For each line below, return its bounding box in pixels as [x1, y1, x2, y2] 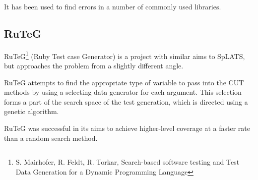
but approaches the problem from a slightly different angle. [4, 60, 184, 71]
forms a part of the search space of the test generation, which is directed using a [4, 96, 248, 107]
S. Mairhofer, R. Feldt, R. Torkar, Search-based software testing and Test [15, 157, 240, 167]
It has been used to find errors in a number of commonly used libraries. [4, 1, 221, 11]
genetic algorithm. [4, 106, 59, 117]
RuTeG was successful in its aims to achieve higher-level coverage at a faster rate [4, 123, 250, 133]
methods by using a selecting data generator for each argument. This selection [4, 87, 242, 97]
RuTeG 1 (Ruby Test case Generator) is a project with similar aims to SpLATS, [4, 49, 245, 61]
